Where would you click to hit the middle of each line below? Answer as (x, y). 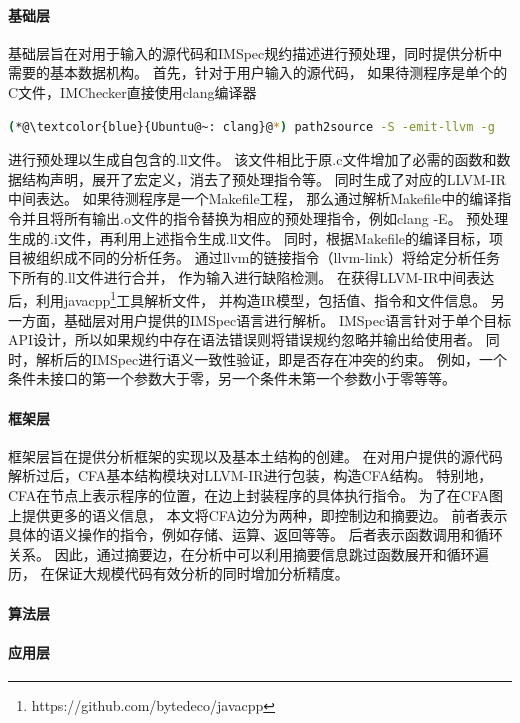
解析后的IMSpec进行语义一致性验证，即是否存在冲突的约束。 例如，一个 (271, 358)
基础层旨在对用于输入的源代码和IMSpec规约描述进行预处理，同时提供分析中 (255, 52)
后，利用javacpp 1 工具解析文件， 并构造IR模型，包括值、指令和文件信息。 (247, 298)
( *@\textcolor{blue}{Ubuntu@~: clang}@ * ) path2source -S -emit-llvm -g (251, 126)
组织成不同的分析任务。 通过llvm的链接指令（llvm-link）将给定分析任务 (267, 257)
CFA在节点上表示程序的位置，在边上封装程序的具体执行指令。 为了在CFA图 (256, 494)
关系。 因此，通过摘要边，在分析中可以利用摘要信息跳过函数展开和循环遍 (248, 553)
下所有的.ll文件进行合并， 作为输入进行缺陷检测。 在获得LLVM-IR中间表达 (251, 276)
